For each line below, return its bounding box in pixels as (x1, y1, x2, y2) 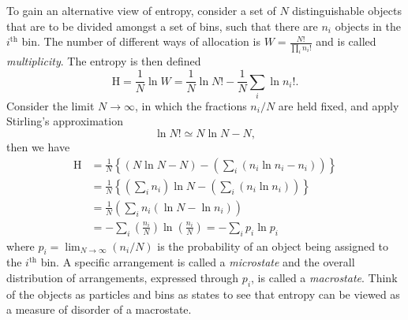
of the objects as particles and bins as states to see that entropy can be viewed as (6, 285, 400, 302)
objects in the (335, 17, 401, 34)
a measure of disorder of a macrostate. (6, 301, 192, 318)
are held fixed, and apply (278, 97, 399, 113)
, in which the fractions (135, 97, 247, 113)
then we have (6, 139, 70, 155)
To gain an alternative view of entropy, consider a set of (6, 2, 276, 18)
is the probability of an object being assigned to (157, 237, 389, 254)
